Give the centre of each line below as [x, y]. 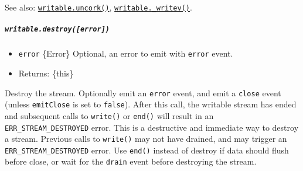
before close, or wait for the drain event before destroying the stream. [131, 161]
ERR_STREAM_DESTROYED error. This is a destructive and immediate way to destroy [152, 127]
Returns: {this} [46, 73]
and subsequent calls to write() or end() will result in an [109, 115]
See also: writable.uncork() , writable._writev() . [98, 7]
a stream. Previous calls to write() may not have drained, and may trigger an [146, 139]
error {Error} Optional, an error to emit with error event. [126, 53]
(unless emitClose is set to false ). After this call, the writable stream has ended [151, 104]
